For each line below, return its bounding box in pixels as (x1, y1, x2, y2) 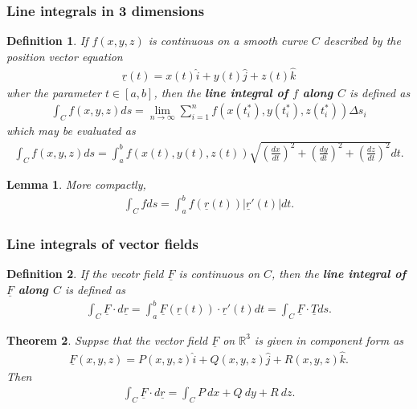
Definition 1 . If (6, 32, 88, 49)
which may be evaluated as (6, 122, 136, 139)
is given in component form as (254, 331, 404, 348)
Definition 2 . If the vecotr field (6, 265, 164, 282)
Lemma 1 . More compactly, (6, 176, 146, 193)
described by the (323, 32, 401, 49)
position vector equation (6, 47, 123, 64)
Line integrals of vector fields (6, 234, 198, 254)
